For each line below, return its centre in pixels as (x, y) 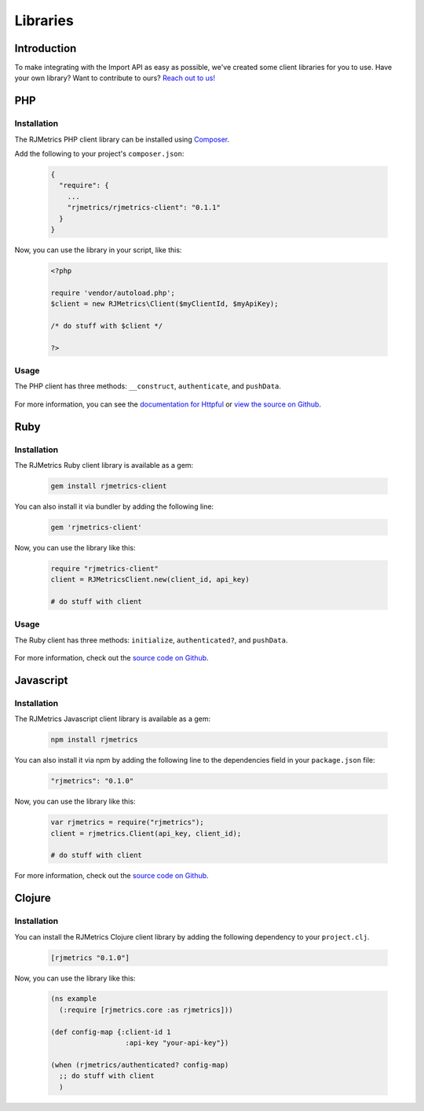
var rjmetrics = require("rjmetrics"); (127, 822)
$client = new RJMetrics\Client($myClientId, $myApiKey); (164, 304)
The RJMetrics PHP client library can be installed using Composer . (122, 139)
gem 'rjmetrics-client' (97, 527)
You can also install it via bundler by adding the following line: (114, 506)
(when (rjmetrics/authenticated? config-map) (140, 1065)
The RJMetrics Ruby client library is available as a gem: (104, 465)
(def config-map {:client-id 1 (111, 1032)
